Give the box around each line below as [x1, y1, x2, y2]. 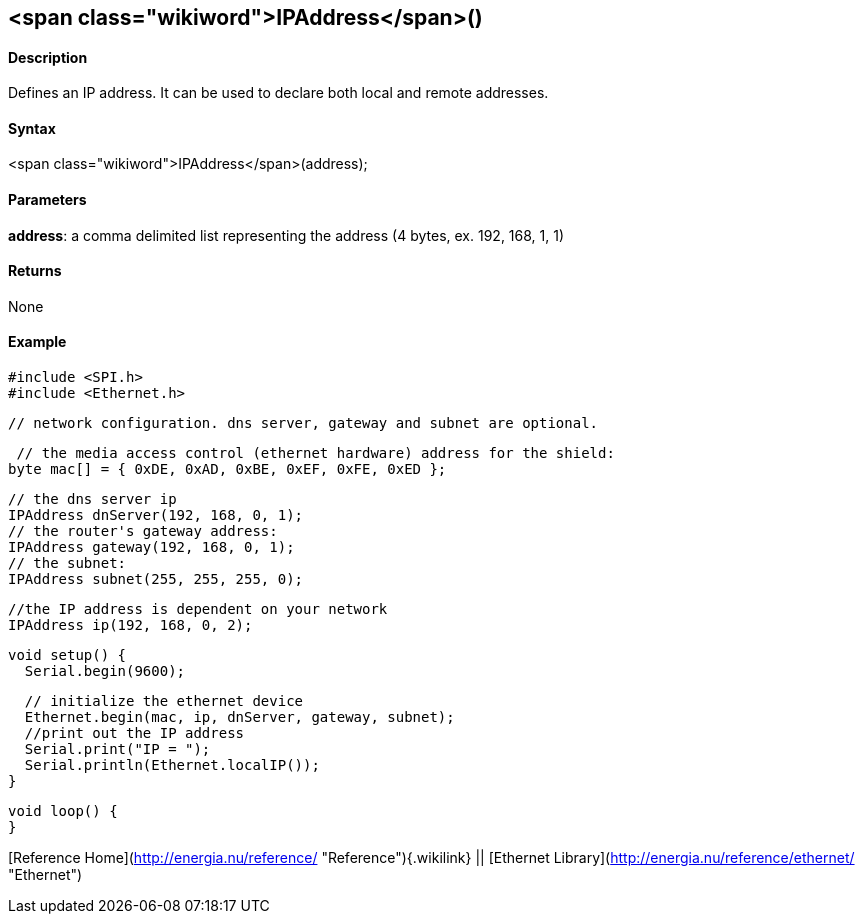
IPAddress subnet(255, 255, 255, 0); [8, 571, 304, 588]
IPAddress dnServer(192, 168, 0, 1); [8, 507, 304, 524]
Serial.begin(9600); [24, 663, 186, 680]
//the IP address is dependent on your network [8, 601, 388, 618]
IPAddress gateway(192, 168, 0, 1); [8, 539, 295, 556]
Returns [8, 262, 62, 280]
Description [8, 48, 88, 66]
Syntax [8, 119, 56, 137]
